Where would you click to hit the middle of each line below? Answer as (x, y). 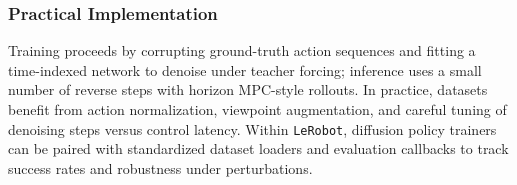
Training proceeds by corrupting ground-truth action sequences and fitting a (242, 50)
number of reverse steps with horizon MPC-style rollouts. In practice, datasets (248, 89)
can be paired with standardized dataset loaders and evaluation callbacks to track (258, 148)
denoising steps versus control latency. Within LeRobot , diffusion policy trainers (252, 128)
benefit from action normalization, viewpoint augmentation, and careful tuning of (257, 109)
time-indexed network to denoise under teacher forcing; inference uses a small (245, 69)
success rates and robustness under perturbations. (160, 167)
